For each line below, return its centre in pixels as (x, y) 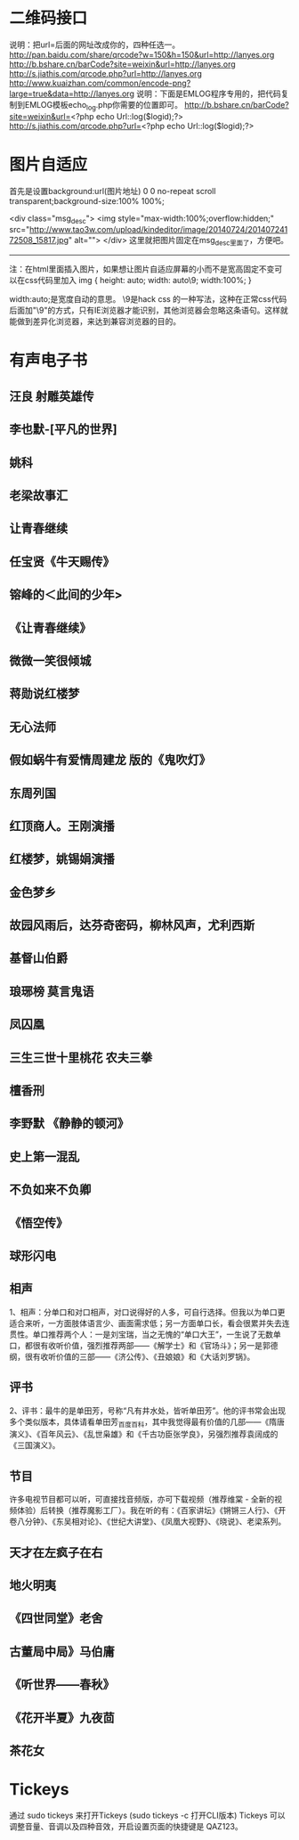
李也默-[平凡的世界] (63, 430)
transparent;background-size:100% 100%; (87, 200)
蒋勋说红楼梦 (44, 694)
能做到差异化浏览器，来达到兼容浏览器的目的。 (95, 322)
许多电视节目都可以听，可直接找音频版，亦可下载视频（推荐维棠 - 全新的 (142, 1499)
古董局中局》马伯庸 (62, 1652)
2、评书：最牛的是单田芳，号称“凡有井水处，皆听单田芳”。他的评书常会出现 (148, 1410)
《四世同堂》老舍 (56, 1619)
